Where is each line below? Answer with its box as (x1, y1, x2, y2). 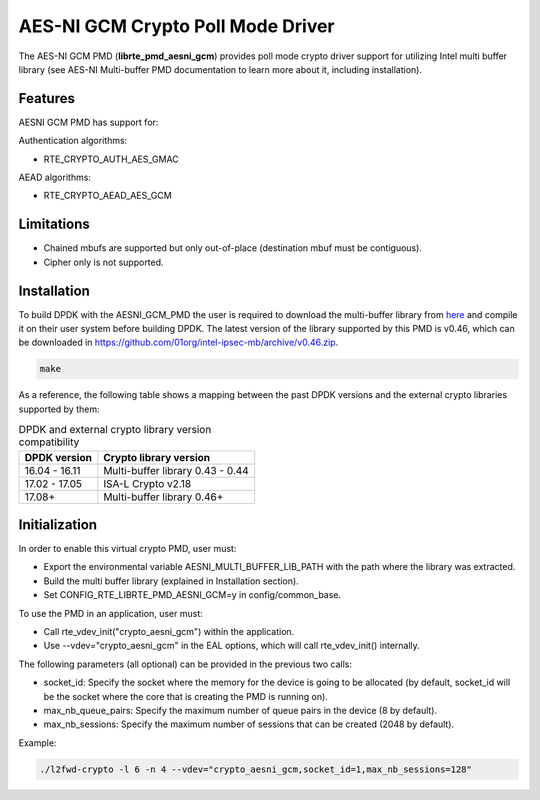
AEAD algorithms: (18, 171, 92, 184)
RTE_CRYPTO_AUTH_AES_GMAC (43, 153, 179, 165)
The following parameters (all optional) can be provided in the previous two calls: (18, 658, 353, 670)
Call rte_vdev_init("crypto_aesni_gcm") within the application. (43, 625, 295, 637)
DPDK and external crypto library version (18, 423, 212, 437)
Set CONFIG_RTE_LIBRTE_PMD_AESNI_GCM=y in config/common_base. (43, 589, 342, 601)
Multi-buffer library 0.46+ (103, 490, 224, 504)
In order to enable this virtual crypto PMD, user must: (18, 543, 237, 555)
